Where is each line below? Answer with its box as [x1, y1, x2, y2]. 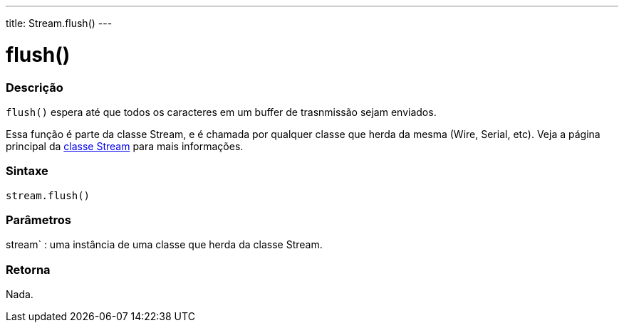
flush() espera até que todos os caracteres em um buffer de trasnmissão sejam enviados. [6, 105, 437, 118]
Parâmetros [6, 213, 71, 227]
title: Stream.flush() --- [6, 17, 113, 29]
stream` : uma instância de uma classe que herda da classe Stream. [6, 238, 323, 251]
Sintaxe [6, 164, 48, 179]
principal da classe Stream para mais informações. [6, 139, 244, 152]
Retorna [6, 262, 51, 277]
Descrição [6, 80, 63, 95]
